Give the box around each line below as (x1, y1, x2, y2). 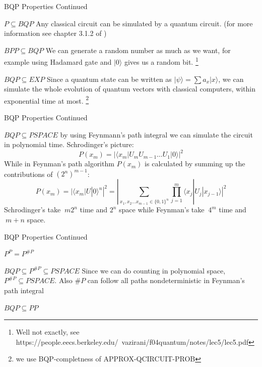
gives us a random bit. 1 (124, 55, 199, 67)
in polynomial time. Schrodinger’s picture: (4, 139, 134, 150)
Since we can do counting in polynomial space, (82, 265, 226, 276)
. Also (54, 275, 73, 286)
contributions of (4, 168, 53, 179)
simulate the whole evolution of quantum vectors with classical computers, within (4, 83, 255, 94)
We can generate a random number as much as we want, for (45, 44, 231, 55)
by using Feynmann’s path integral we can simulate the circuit (60, 129, 253, 140)
